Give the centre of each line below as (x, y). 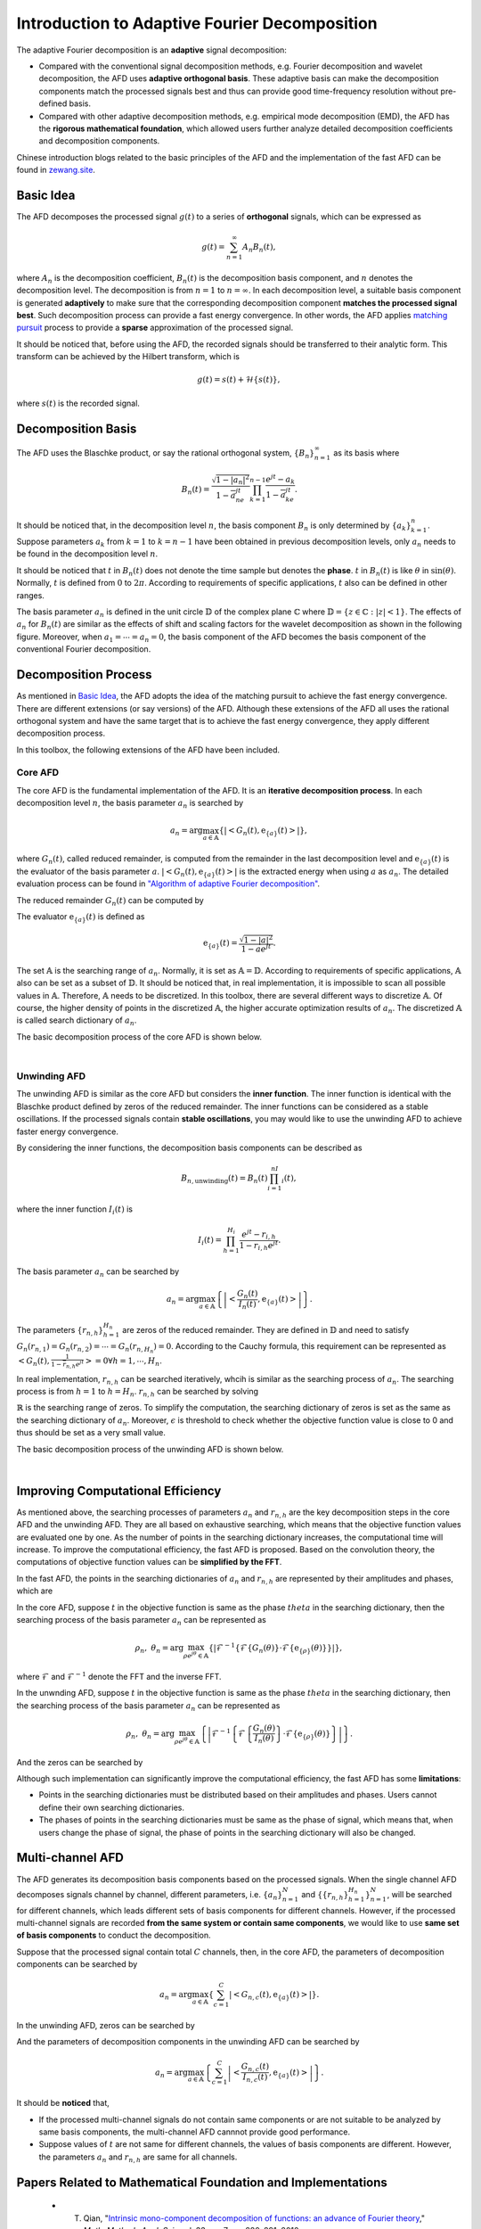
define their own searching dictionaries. (111, 1807)
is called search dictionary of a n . (77, 1021)
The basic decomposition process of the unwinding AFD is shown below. (150, 1449)
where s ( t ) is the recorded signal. (78, 403)
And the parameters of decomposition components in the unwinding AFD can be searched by (188, 2042)
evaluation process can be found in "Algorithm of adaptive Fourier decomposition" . (168, 884)
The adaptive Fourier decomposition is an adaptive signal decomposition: (151, 50)
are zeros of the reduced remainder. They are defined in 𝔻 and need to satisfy (265, 1330)
